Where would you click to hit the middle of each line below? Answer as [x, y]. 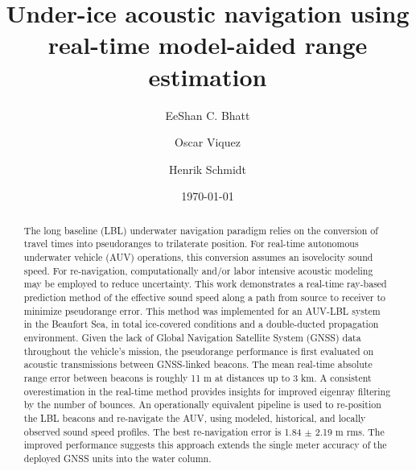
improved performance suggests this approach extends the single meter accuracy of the [205, 445]
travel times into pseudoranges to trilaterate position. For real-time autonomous [191, 244]
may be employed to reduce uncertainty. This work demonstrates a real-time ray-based [205, 284]
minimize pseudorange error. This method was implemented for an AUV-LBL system [202, 310]
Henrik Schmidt [208, 169]
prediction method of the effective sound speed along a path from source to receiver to [205, 297]
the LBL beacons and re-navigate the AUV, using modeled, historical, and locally [195, 417]
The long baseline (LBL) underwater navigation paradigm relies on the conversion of [201, 230]
